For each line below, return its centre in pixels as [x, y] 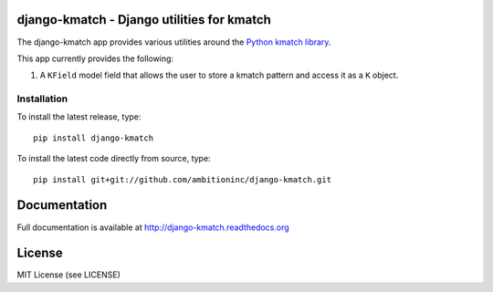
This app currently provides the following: [95, 58]
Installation [42, 99]
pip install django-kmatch [94, 138]
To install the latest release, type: [79, 117]
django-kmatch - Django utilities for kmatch [144, 20]
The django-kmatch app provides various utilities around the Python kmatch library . [174, 42]
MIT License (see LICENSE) [68, 275]
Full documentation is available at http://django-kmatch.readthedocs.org [153, 227]
